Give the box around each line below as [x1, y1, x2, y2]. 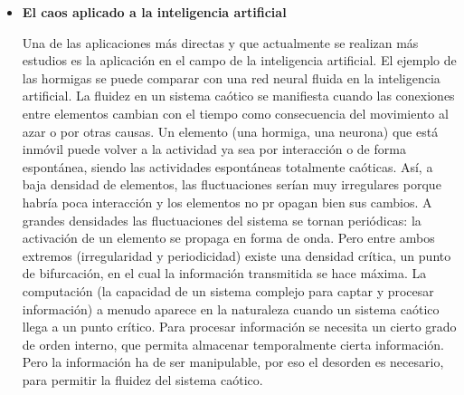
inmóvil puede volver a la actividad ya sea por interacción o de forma [22, 140, 406, 159]
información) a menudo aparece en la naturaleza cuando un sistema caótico [22, 299, 440, 318]
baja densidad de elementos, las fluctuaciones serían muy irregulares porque [22, 175, 441, 194]
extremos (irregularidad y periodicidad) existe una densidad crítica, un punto [22, 246, 451, 265]
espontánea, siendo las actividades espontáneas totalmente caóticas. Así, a [22, 157, 433, 176]
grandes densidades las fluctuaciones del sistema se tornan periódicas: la [22, 210, 421, 229]
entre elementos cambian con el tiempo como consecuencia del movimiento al [22, 103, 449, 122]
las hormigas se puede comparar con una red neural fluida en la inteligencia [22, 68, 440, 87]
